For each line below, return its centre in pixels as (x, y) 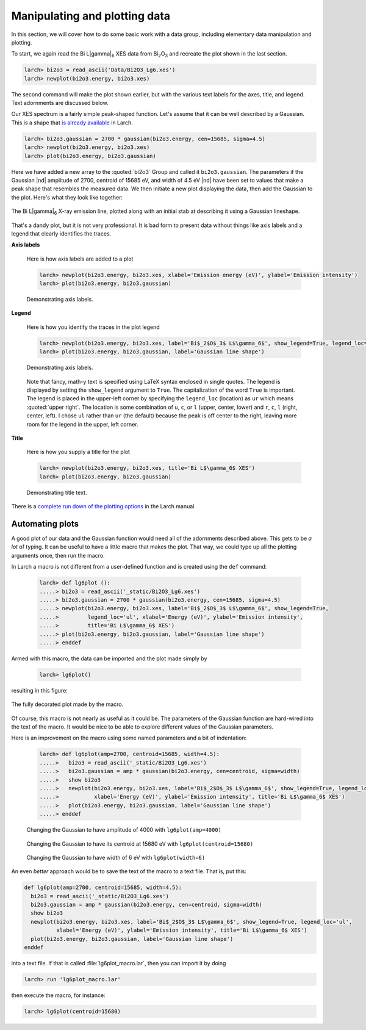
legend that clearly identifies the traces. (61, 233)
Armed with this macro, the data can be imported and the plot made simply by (109, 658)
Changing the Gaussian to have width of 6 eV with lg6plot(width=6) (116, 857)
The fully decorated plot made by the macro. (67, 704)
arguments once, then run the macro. (58, 555)
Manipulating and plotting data (91, 16)
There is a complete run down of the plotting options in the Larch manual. (104, 506)
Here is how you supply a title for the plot (78, 452)
